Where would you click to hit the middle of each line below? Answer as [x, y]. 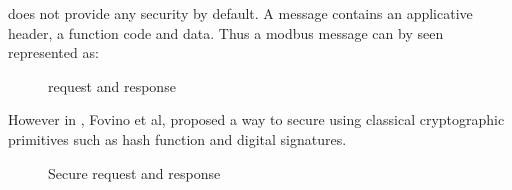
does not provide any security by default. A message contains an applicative [240, 13]
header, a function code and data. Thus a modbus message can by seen [226, 32]
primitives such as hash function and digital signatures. [177, 138]
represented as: [53, 52]
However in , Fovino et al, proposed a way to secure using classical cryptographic [256, 119]
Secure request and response [134, 172]
